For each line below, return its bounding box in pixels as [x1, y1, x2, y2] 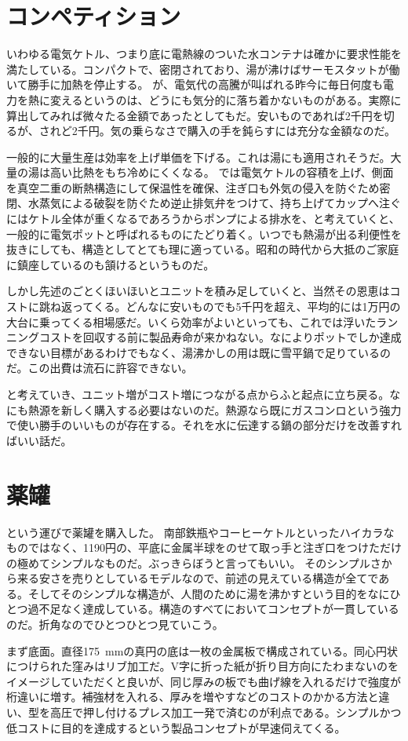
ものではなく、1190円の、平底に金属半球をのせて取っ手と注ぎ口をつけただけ [6, 539, 402, 556]
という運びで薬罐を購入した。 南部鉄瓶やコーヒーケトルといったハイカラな [6, 524, 395, 540]
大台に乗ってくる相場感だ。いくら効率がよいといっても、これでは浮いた [6, 313, 377, 330]
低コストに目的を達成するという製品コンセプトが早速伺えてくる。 [6, 719, 346, 736]
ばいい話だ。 [6, 432, 72, 448]
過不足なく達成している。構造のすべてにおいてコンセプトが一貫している [27, 600, 399, 617]
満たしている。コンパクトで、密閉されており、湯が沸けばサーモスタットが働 [6, 60, 400, 77]
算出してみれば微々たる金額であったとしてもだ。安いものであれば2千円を [6, 107, 384, 123]
